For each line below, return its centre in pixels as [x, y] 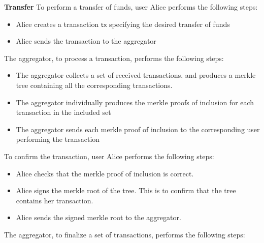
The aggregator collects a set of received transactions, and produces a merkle [136, 75]
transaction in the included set [63, 112]
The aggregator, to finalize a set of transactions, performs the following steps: [125, 234]
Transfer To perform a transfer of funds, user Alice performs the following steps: [131, 7]
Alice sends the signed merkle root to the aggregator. [98, 217]
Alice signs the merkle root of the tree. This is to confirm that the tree [126, 190]
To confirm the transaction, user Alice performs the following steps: [109, 156]
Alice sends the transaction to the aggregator [86, 41]
